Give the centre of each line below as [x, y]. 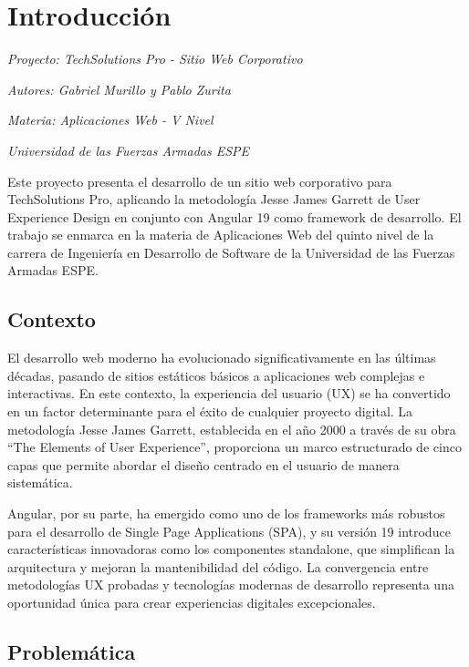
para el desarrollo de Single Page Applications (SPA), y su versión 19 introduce [229, 531]
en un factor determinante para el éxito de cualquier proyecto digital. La [210, 411]
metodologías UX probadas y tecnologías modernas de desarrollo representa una [231, 585]
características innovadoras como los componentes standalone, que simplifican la [231, 549]
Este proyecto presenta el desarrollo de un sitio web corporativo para [200, 181]
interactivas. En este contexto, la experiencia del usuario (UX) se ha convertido [229, 393]
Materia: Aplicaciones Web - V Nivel [110, 120]
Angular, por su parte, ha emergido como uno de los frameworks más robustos [226, 513]
